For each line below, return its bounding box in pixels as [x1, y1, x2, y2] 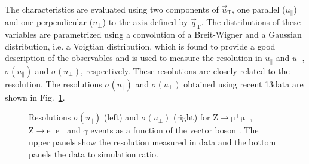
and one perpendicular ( [5, 16, 93, 28]
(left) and [103, 111, 139, 123]
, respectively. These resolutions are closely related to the [80, 64, 290, 77]
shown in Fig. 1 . [5, 90, 65, 103]
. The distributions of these [201, 16, 301, 28]
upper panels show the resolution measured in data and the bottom [29, 136, 276, 148]
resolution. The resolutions [5, 77, 102, 90]
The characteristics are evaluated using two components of [5, 3, 219, 15]
